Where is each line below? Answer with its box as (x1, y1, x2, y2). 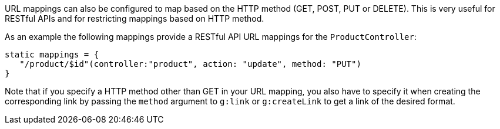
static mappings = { (5, 50, 99, 59)
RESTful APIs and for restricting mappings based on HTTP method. (5, 13, 264, 23)
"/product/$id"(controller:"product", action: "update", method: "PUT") (19, 59, 361, 69)
